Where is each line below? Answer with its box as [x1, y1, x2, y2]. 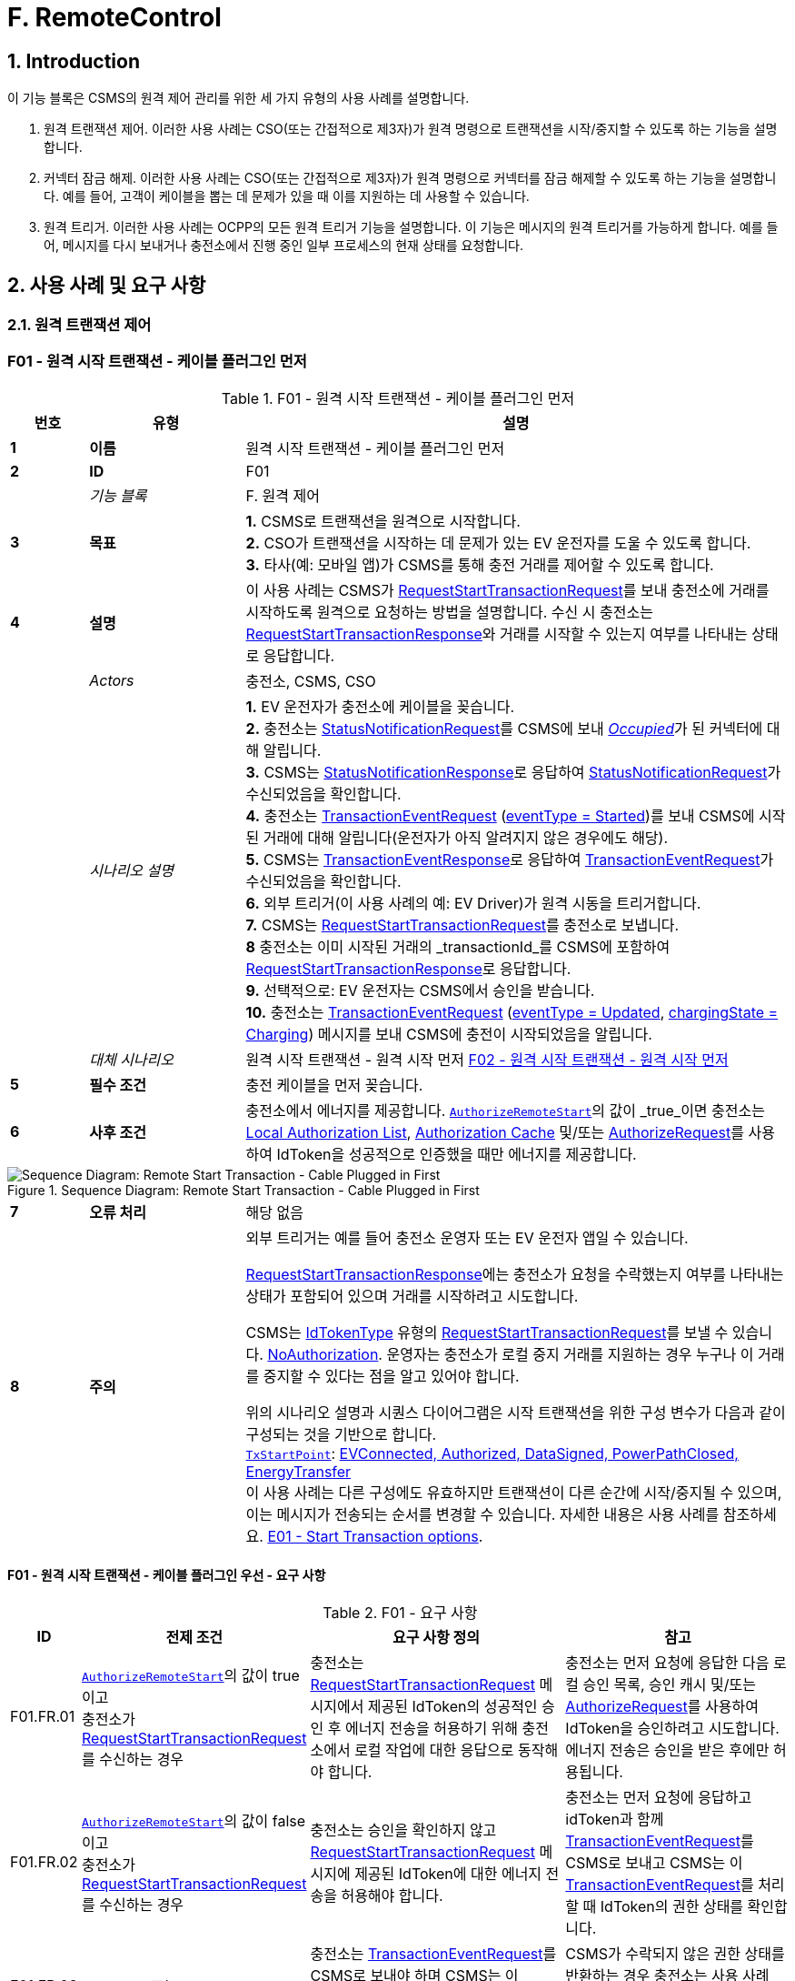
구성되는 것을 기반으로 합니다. [245, 1424, 437, 1443]
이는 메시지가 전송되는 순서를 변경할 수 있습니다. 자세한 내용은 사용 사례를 [245, 1504, 720, 1523]
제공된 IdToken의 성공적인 [367, 1696, 538, 1715]
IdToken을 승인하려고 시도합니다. [565, 1718, 780, 1737]
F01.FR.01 [10, 1706, 75, 1725]
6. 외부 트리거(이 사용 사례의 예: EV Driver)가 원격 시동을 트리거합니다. [245, 893, 701, 912]
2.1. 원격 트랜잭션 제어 [7, 316, 152, 335]
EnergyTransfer [245, 1462, 352, 1481]
